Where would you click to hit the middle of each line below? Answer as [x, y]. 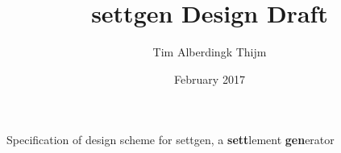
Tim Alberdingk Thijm [210, 52]
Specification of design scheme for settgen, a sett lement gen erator [170, 140]
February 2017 [210, 79]
